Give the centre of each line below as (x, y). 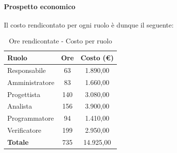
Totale (18, 142)
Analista (20, 106)
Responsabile (27, 70)
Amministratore (31, 82)
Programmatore (31, 118)
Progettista (24, 94)
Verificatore (24, 130)
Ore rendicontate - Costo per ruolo (60, 41)
